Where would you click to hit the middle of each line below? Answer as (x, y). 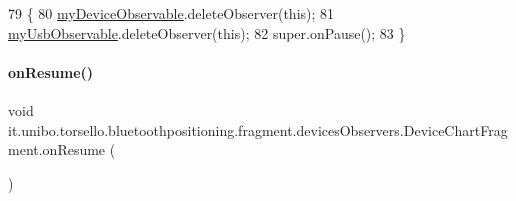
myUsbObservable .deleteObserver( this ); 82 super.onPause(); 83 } (207, 32)
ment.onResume (57, 149)
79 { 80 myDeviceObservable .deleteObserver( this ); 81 (171, 13)
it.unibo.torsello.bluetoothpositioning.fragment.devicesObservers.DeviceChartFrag (258, 129)
